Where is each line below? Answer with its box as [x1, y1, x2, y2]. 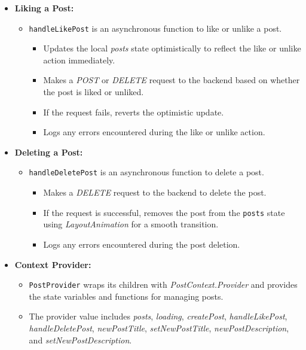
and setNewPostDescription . [29, 333, 132, 346]
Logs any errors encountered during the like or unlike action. [43, 126, 265, 138]
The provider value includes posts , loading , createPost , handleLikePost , [29, 310, 287, 322]
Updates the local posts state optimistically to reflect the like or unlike [43, 42, 301, 54]
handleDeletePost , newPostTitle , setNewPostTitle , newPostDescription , [29, 321, 289, 334]
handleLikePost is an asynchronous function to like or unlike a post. [29, 22, 282, 34]
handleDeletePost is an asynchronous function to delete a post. [29, 166, 264, 178]
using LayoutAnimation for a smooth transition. [43, 218, 219, 230]
